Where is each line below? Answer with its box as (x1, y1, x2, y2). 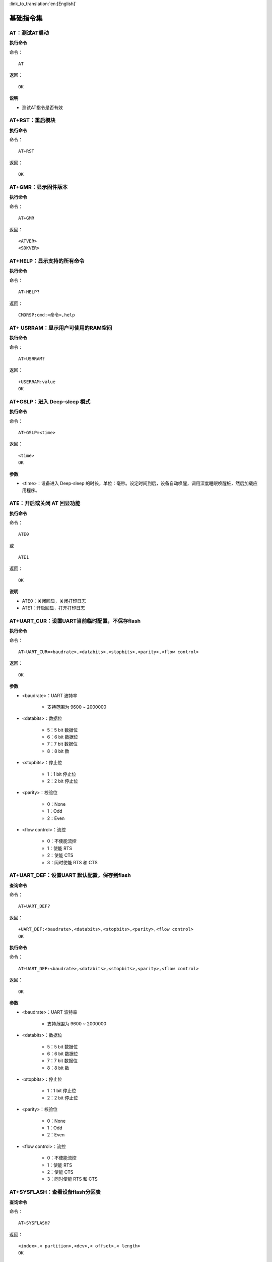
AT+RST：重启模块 (9, 117, 55, 124)
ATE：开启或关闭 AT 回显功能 (9, 500, 81, 507)
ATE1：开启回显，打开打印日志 (22, 605, 85, 611)
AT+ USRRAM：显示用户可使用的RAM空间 (9, 324, 112, 331)
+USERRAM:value (18, 379, 56, 385)
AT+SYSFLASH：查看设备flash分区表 (9, 1189, 101, 1196)
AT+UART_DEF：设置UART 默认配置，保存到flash (9, 872, 131, 879)
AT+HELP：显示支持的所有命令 (9, 257, 85, 265)
